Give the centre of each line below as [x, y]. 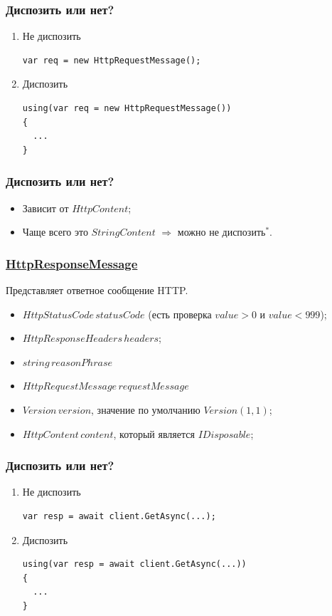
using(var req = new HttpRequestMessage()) [127, 108]
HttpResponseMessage [72, 263]
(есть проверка [180, 314]
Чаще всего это [55, 232]
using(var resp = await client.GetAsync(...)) [134, 564]
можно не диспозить [221, 232]
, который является [154, 433]
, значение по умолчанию [146, 409]
